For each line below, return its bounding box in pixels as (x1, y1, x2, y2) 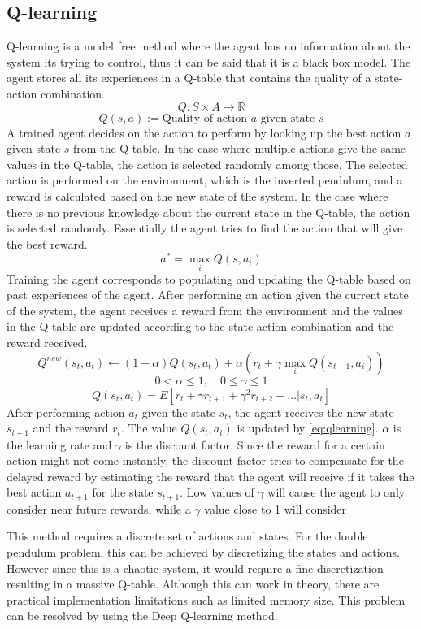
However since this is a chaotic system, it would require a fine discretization (7, 559, 384, 576)
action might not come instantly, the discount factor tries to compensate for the (7, 452, 404, 469)
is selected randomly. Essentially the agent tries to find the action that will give (7, 219, 403, 236)
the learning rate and (7, 436, 112, 453)
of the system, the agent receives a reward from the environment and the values (7, 301, 403, 319)
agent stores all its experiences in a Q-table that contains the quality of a (7, 69, 371, 86)
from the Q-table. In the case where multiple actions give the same (73, 140, 406, 157)
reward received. (7, 334, 88, 350)
